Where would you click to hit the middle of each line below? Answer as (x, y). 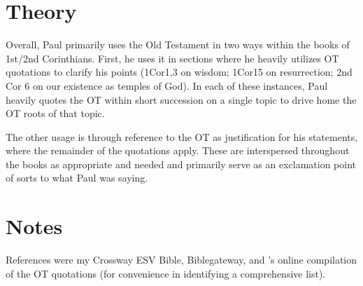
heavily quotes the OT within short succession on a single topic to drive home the (181, 99)
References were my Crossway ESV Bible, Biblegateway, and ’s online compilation (181, 260)
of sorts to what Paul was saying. (77, 178)
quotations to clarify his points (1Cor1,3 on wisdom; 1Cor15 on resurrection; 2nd (179, 72)
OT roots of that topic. (55, 113)
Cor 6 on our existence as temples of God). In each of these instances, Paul (167, 85)
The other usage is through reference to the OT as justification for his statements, (182, 136)
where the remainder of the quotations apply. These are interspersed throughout (178, 150)
